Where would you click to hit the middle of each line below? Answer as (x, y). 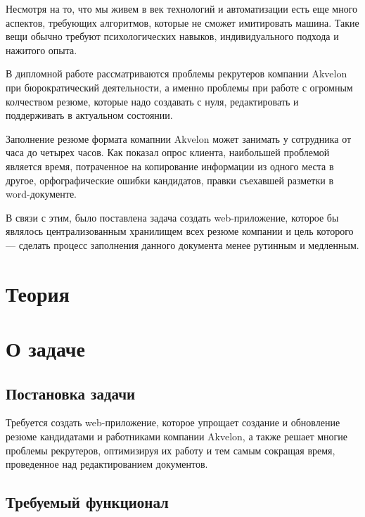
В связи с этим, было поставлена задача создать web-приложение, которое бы (172, 217)
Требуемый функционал (87, 502)
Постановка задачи (71, 393)
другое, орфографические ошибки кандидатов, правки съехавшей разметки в (170, 180)
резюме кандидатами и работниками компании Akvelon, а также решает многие (177, 436)
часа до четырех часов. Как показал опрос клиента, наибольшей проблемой (168, 152)
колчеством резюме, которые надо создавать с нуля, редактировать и (152, 101)
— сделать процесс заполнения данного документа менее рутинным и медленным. (182, 244)
